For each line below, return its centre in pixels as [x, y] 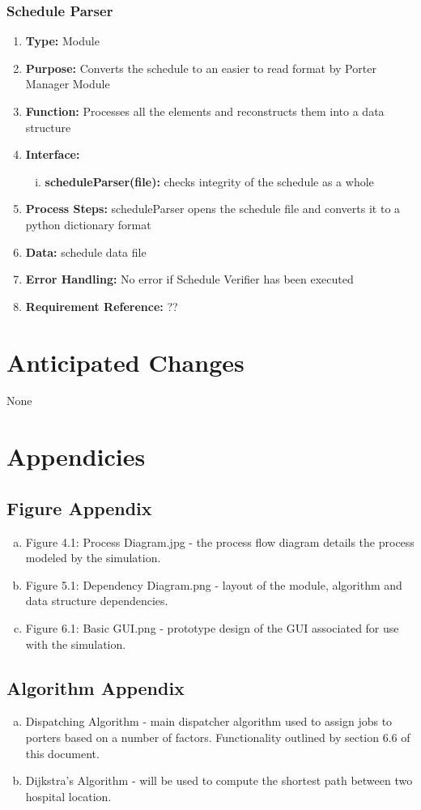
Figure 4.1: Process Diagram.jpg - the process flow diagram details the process [220, 541]
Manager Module [68, 84]
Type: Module [62, 41]
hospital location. [68, 796]
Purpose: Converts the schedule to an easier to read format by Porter [201, 68]
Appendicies [76, 456]
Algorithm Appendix [96, 687]
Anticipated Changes [125, 362]
